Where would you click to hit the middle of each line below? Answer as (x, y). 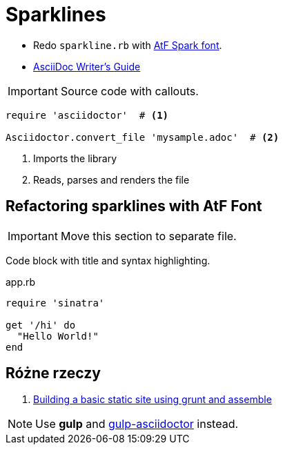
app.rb (21, 282)
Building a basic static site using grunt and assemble (153, 400)
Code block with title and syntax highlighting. (108, 260)
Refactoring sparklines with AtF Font (134, 206)
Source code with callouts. (129, 91)
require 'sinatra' (55, 303)
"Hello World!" (58, 336)
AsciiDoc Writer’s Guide (87, 66)
